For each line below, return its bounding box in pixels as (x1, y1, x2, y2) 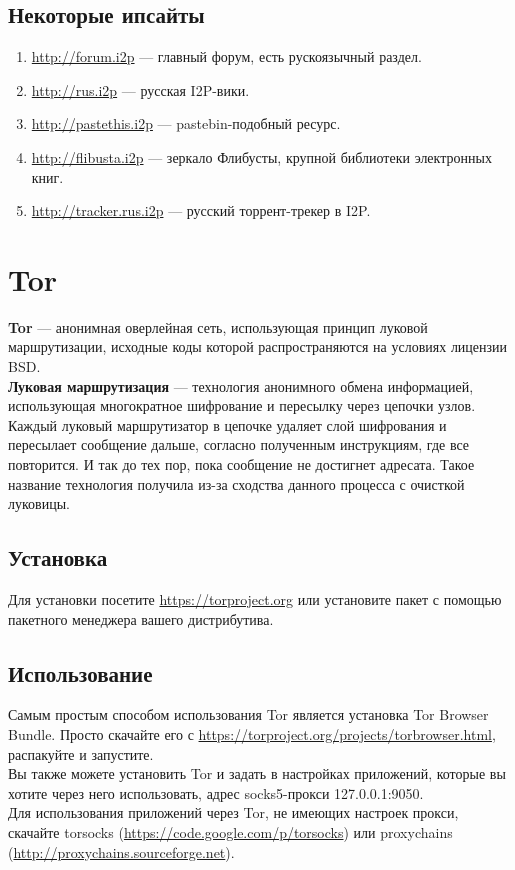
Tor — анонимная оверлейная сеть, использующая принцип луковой (8, 316, 428, 337)
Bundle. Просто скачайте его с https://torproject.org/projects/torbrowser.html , (8, 724, 496, 745)
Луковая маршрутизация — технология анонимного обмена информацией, (8, 375, 474, 396)
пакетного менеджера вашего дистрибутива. (8, 608, 274, 629)
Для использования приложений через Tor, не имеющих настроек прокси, (8, 802, 459, 823)
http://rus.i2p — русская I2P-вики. (31, 79, 250, 100)
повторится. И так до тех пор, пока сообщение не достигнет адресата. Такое (8, 454, 475, 475)
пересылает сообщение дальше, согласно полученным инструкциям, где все (8, 434, 470, 455)
